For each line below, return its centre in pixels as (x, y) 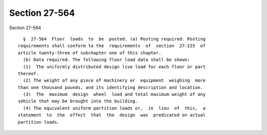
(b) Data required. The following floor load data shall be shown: (107, 60)
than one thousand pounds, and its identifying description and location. (111, 87)
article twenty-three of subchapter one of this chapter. (90, 53)
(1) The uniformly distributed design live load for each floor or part (114, 67)
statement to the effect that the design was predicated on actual (112, 115)
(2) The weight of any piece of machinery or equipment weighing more (114, 81)
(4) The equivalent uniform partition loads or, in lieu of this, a (114, 108)
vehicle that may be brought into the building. (78, 101)
